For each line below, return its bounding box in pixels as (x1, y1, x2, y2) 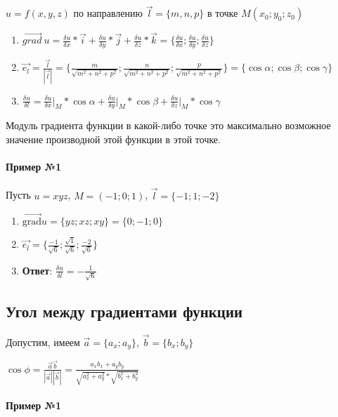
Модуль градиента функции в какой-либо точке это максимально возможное (6, 118, 331, 133)
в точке (207, 6, 238, 20)
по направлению (73, 6, 143, 20)
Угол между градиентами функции (6, 300, 243, 322)
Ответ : (22, 263, 53, 277)
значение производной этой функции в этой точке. (6, 132, 221, 147)
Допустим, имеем (6, 335, 80, 350)
